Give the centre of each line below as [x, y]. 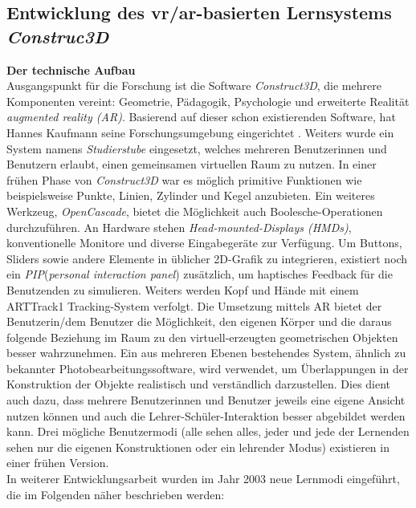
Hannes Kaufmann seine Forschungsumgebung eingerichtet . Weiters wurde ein [200, 132]
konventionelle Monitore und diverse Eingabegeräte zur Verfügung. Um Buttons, [204, 243]
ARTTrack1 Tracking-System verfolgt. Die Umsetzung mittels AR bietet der [194, 305]
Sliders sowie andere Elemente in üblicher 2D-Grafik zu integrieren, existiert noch [207, 258]
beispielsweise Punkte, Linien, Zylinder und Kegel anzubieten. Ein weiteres [191, 195]
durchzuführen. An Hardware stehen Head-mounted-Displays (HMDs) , [179, 227]
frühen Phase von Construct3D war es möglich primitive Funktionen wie [184, 179]
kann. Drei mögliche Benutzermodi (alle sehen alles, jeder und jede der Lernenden [208, 431]
